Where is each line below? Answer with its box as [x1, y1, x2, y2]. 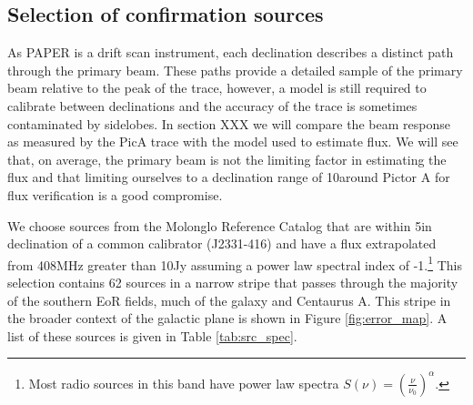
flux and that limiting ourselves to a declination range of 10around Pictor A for [7, 167, 450, 187]
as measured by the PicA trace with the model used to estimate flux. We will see [7, 132, 458, 151]
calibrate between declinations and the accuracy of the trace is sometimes [7, 96, 418, 115]
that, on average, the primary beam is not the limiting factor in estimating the [7, 149, 447, 168]
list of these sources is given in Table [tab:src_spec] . [7, 326, 297, 345]
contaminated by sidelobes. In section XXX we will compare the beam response [7, 114, 450, 133]
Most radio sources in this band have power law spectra [28, 373, 339, 392]
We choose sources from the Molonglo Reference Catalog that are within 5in [7, 216, 432, 235]
